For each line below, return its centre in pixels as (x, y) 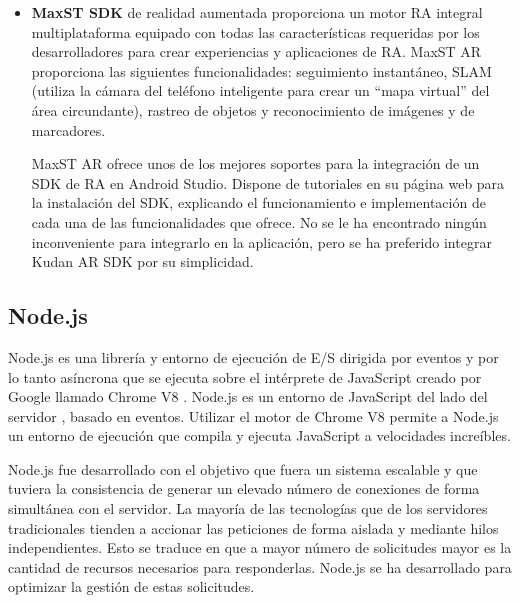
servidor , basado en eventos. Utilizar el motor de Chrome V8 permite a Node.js (253, 415)
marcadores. (68, 129)
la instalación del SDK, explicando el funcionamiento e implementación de (258, 202)
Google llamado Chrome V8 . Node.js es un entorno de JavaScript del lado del (248, 396)
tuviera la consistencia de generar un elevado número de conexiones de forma (244, 488)
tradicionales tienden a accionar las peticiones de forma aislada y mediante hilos (253, 527)
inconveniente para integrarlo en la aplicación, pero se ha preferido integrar (261, 241)
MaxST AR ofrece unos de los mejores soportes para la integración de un (255, 163)
